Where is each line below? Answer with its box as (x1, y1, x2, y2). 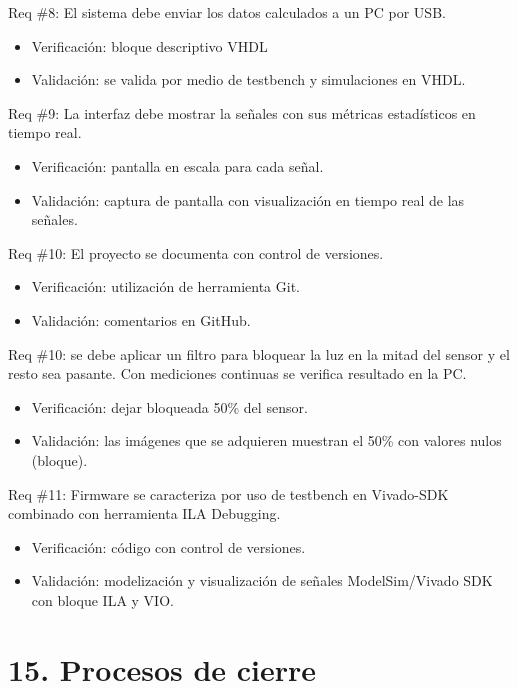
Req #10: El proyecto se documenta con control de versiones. (8, 242, 384, 263)
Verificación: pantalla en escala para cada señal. (31, 155, 324, 176)
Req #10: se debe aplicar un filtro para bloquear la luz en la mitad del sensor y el (8, 343, 510, 364)
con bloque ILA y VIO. (31, 589, 174, 610)
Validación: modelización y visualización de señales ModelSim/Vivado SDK (31, 570, 493, 591)
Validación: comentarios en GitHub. (31, 309, 251, 330)
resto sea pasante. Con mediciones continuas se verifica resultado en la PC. (8, 363, 467, 384)
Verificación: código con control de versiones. (31, 536, 306, 557)
